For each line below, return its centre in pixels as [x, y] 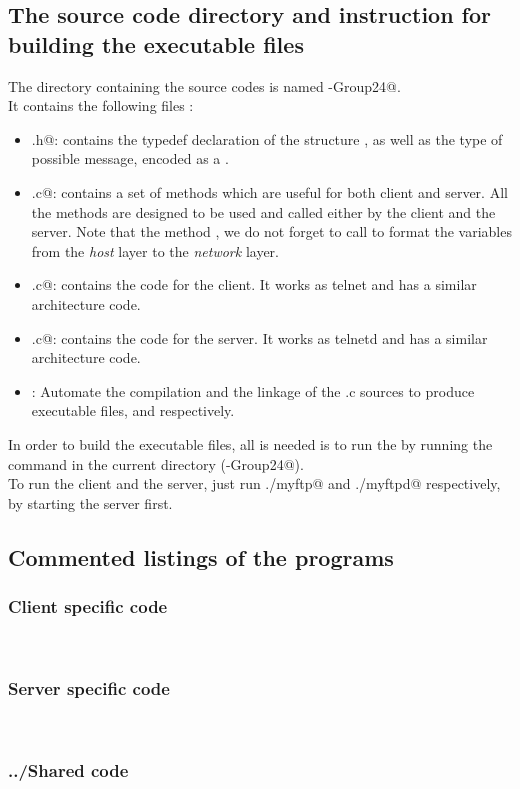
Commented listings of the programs [201, 556]
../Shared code [68, 769]
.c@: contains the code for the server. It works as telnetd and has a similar [259, 337]
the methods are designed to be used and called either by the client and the [263, 211]
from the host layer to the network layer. [155, 250]
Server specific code [89, 687]
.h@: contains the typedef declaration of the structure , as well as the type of [267, 138]
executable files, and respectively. [133, 410]
